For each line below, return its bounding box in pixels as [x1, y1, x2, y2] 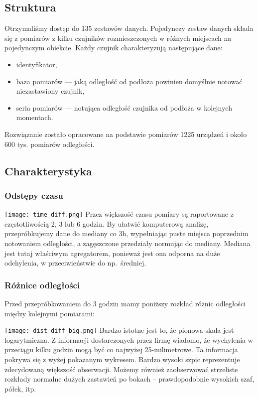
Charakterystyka [4, 163, 92, 178]
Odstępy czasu [4, 189, 63, 201]
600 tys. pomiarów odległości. [4, 138, 95, 149]
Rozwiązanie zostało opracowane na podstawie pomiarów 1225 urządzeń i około [4, 129, 247, 139]
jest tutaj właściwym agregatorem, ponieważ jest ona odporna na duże [4, 248, 220, 258]
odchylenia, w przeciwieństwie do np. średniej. [4, 258, 146, 268]
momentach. [16, 112, 53, 123]
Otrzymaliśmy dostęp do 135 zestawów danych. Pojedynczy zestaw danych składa [4, 23, 254, 33]
